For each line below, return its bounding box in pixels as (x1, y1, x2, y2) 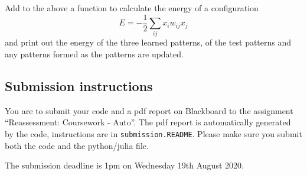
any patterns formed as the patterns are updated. (5, 47, 184, 60)
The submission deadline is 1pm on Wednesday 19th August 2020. (5, 159, 244, 171)
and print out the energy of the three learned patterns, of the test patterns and (5, 36, 292, 48)
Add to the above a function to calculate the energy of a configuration (5, 2, 259, 14)
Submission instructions (5, 76, 153, 95)
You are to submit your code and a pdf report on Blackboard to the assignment (5, 104, 293, 116)
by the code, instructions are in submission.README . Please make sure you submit (5, 127, 302, 140)
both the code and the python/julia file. (5, 139, 149, 151)
